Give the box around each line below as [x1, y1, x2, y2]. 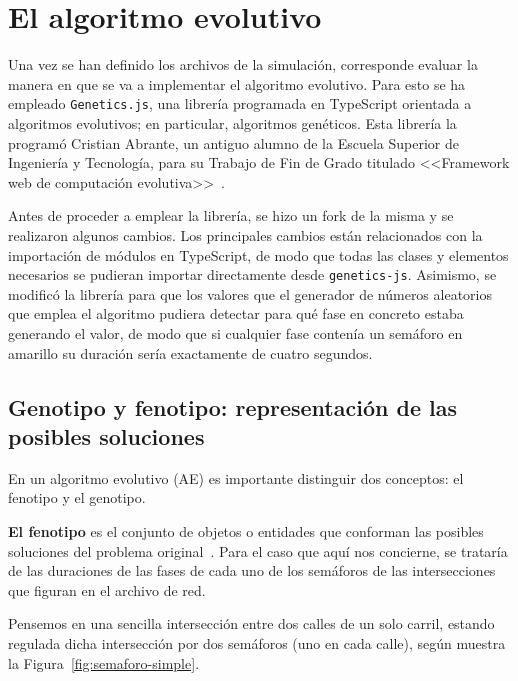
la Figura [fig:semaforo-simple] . [8, 652, 200, 673]
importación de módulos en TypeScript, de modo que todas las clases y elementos [8, 244, 509, 265]
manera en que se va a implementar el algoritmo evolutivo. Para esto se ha [8, 73, 466, 94]
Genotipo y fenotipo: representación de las [8, 391, 457, 422]
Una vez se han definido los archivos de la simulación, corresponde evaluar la [8, 54, 478, 75]
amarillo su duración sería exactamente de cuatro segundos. [8, 342, 373, 363]
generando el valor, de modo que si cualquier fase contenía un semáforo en [8, 322, 463, 343]
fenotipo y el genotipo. [8, 487, 146, 508]
